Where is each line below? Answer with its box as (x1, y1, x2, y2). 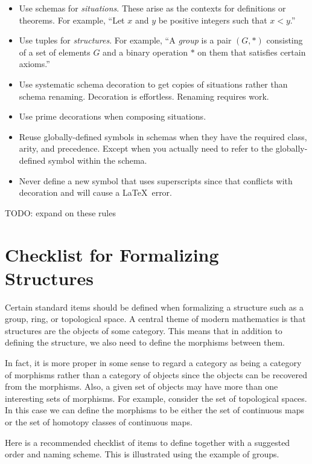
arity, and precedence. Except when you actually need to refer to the (19, 142, 273, 155)
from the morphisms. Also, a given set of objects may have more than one (5, 380, 278, 393)
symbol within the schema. (48, 153, 147, 166)
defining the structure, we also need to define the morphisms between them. (5, 336, 285, 349)
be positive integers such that (158, 13, 267, 26)
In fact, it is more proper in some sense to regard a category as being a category (5, 356, 302, 369)
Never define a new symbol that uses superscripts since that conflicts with (19, 174, 293, 187)
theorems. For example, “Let (19, 13, 125, 26)
